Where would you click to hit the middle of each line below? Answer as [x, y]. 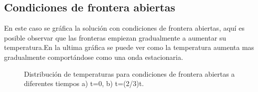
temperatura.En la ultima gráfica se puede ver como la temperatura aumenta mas [129, 47]
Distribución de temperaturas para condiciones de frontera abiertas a [129, 73]
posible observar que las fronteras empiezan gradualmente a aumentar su [115, 37]
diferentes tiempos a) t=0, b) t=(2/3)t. [84, 83]
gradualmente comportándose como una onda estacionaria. [94, 57]
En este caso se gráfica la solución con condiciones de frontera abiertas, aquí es [124, 28]
